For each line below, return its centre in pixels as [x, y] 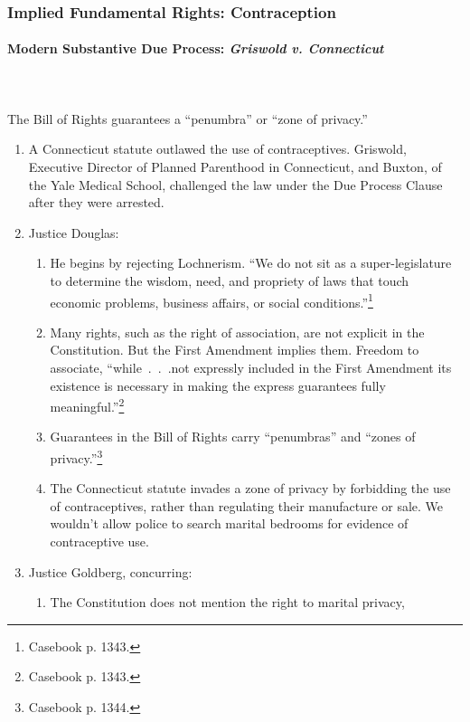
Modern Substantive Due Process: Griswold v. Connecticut [196, 48]
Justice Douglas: [74, 232]
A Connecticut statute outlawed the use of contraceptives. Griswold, [217, 149]
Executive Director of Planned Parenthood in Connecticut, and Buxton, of [235, 167]
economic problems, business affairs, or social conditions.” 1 [211, 300]
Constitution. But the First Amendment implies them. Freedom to [235, 350]
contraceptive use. [99, 541]
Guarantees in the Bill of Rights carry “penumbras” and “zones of [233, 437]
